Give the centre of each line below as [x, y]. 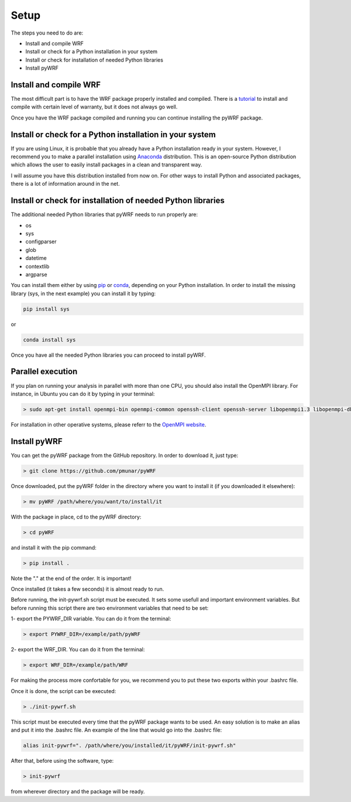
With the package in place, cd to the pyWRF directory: [76, 517]
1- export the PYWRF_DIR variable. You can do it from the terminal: [91, 619]
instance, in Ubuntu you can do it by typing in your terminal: [83, 394]
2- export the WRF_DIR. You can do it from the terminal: [78, 650]
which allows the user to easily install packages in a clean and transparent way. [106, 165]
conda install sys [49, 339]
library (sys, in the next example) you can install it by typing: [83, 294]
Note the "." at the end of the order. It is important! [71, 578]
